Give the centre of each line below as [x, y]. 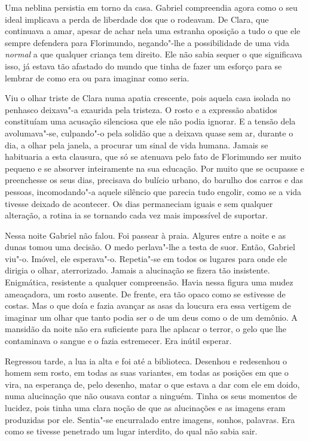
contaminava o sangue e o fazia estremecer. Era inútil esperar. [118, 341]
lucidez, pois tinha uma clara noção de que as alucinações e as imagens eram [145, 407]
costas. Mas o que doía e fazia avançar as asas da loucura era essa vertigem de [148, 305]
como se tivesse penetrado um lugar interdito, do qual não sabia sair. [131, 431]
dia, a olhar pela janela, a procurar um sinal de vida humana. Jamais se [137, 145]
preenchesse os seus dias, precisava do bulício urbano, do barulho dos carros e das [154, 180]
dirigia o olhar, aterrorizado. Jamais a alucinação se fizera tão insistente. [137, 270]
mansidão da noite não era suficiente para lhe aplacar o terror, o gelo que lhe [146, 329]
